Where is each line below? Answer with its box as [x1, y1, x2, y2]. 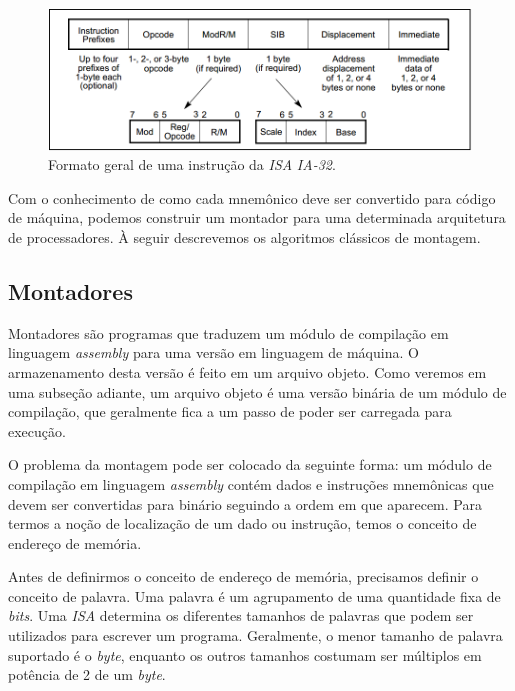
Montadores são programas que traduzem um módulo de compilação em [8, 322, 449, 343]
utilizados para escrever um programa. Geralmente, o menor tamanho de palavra [8, 625, 503, 646]
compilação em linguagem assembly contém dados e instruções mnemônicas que [8, 473, 494, 494]
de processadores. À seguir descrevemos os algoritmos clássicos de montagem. [8, 226, 481, 247]
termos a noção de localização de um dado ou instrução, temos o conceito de [8, 513, 477, 534]
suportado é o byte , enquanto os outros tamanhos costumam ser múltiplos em [8, 644, 482, 665]
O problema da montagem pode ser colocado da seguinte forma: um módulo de [8, 454, 492, 475]
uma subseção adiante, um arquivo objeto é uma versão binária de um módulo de [8, 381, 507, 402]
